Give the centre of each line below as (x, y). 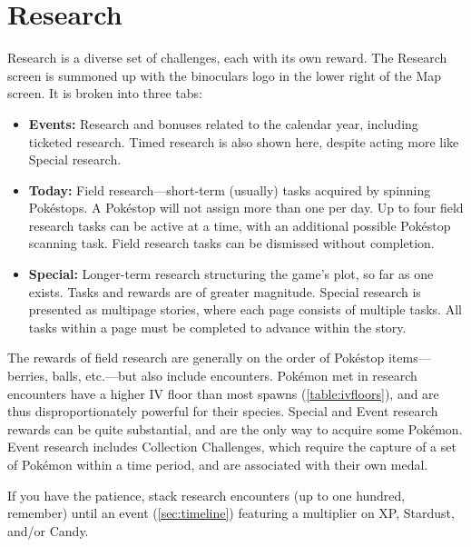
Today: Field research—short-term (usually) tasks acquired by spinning (230, 189)
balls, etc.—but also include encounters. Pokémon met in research (235, 376)
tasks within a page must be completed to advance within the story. (217, 327)
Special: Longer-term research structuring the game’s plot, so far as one (231, 274)
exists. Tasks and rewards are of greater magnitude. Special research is (225, 291)
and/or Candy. (48, 530)
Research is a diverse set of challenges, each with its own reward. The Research (227, 58)
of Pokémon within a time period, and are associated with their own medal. (218, 464)
